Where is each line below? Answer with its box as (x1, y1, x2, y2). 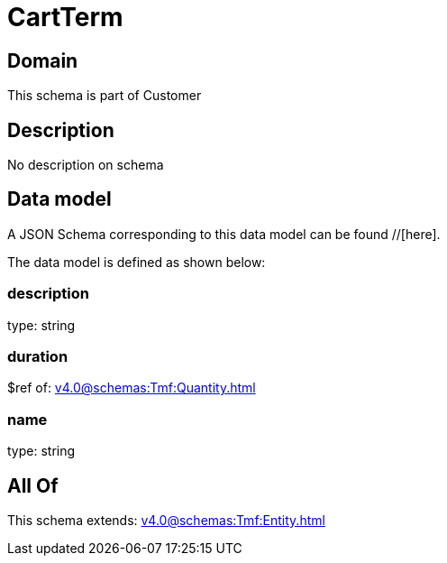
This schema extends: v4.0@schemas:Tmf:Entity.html (7, 512, 325, 528)
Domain (7, 49, 78, 72)
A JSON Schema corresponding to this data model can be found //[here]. (7, 226, 441, 242)
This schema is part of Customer (7, 88, 202, 104)
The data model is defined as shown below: (7, 254, 266, 270)
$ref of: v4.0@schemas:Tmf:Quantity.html (7, 380, 256, 396)
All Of (7, 474, 59, 497)
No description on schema (7, 157, 164, 173)
